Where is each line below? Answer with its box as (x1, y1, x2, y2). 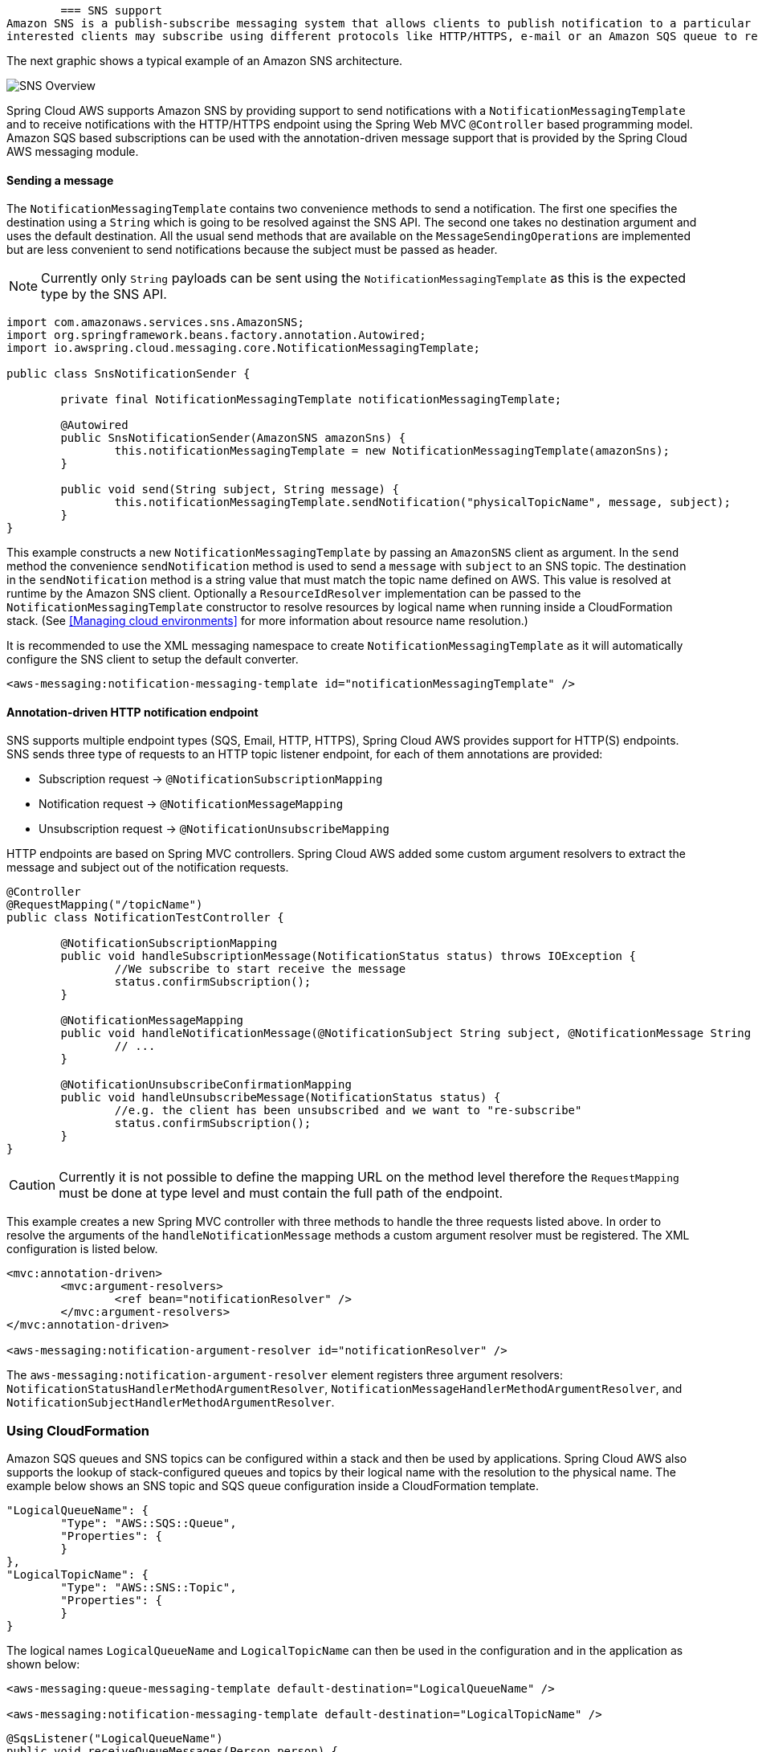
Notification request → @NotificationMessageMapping (39, 797, 344, 811)
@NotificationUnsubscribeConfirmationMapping (60, 1078, 352, 1092)
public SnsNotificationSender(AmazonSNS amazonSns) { (60, 431, 406, 445)
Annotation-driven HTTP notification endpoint (6, 704, 259, 719)
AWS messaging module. (6, 145, 139, 158)
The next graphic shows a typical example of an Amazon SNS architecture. (6, 54, 403, 67)
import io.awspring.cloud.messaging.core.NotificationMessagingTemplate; (6, 341, 481, 355)
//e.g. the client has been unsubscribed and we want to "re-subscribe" (114, 1104, 582, 1117)
